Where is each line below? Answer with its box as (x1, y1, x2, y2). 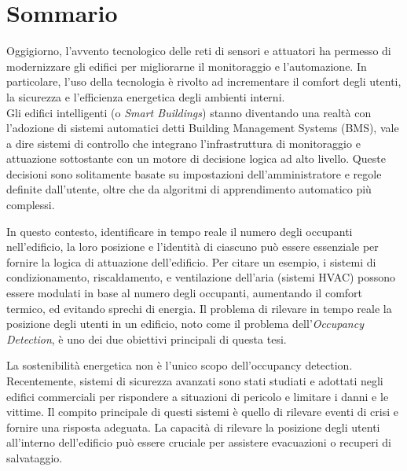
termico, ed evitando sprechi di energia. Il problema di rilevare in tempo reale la (6, 300, 392, 316)
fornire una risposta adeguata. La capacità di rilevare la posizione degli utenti (6, 418, 380, 435)
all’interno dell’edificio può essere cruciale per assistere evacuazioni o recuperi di (6, 434, 391, 451)
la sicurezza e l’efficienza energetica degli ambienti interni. (6, 88, 285, 105)
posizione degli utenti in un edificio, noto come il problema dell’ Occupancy (6, 315, 364, 332)
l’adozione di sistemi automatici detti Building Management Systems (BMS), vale (6, 120, 399, 136)
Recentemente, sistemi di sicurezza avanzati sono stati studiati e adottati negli (6, 373, 383, 388)
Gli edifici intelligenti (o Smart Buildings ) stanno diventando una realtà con (6, 104, 372, 120)
